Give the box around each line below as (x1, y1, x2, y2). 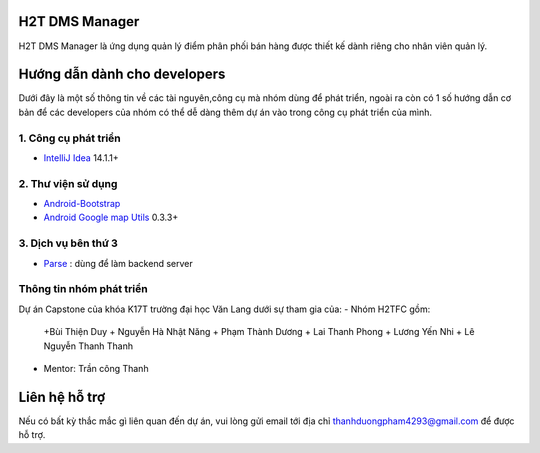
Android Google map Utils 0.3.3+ (43, 211, 179, 224)
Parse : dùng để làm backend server (43, 257, 194, 269)
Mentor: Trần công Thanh (43, 362, 149, 374)
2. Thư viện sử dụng (18, 176, 118, 190)
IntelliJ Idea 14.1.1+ (43, 151, 119, 164)
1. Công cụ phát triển (18, 131, 122, 145)
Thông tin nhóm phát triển (18, 282, 149, 296)
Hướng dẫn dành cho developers (18, 66, 226, 83)
